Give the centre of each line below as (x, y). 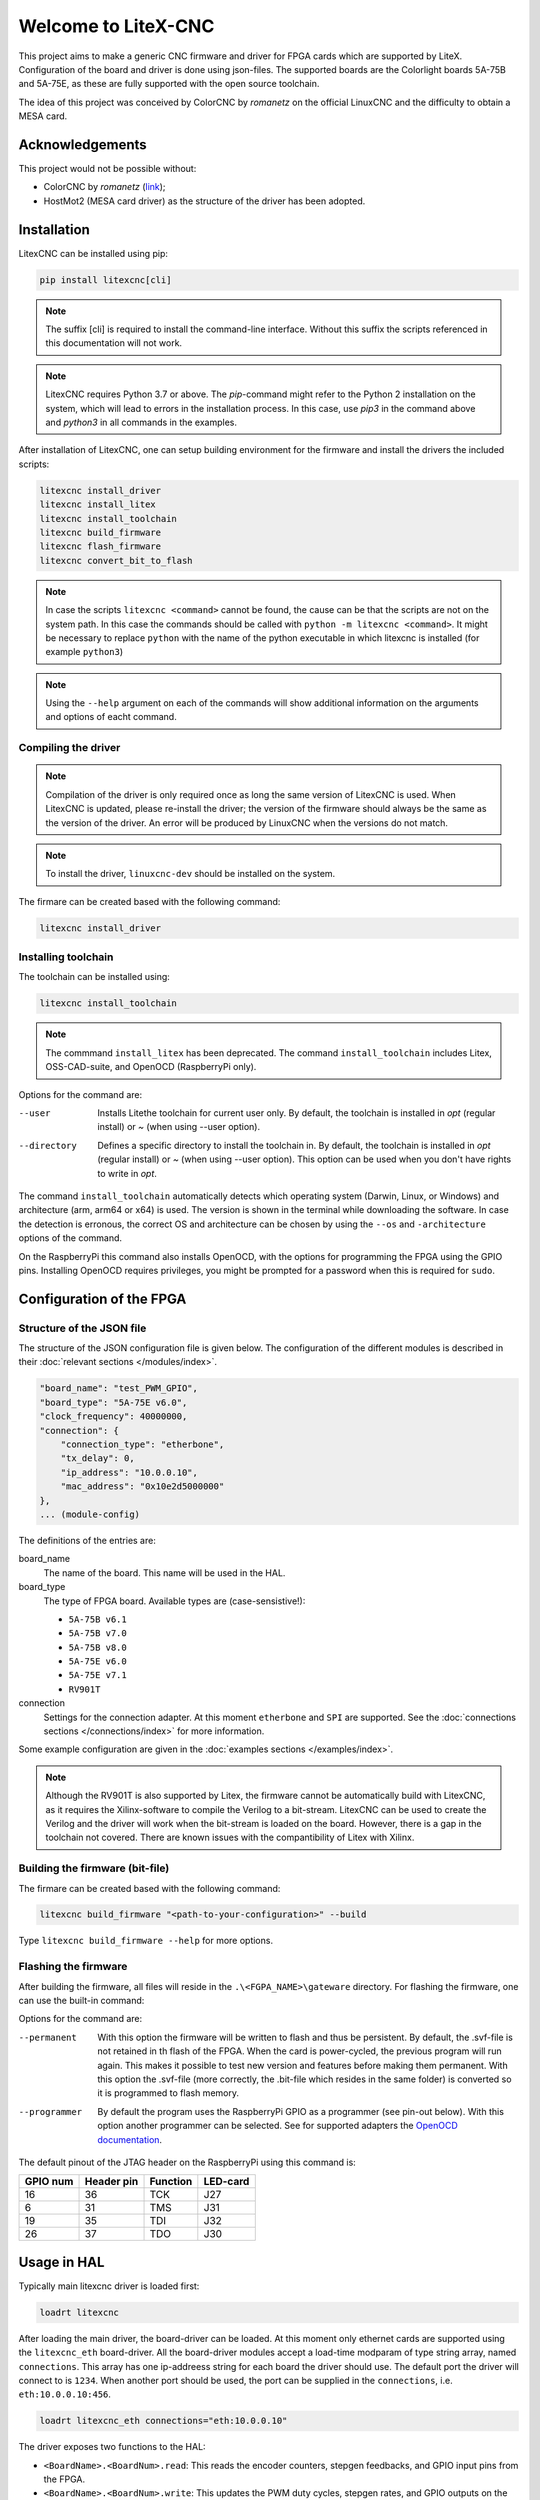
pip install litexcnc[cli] (105, 279)
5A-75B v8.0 (97, 1647)
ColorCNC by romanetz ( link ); (104, 187)
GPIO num (49, 2182)
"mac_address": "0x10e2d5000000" (142, 1486)
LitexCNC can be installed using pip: (93, 253)
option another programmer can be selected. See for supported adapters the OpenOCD (278, 2126)
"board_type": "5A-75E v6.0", (113, 1402)
